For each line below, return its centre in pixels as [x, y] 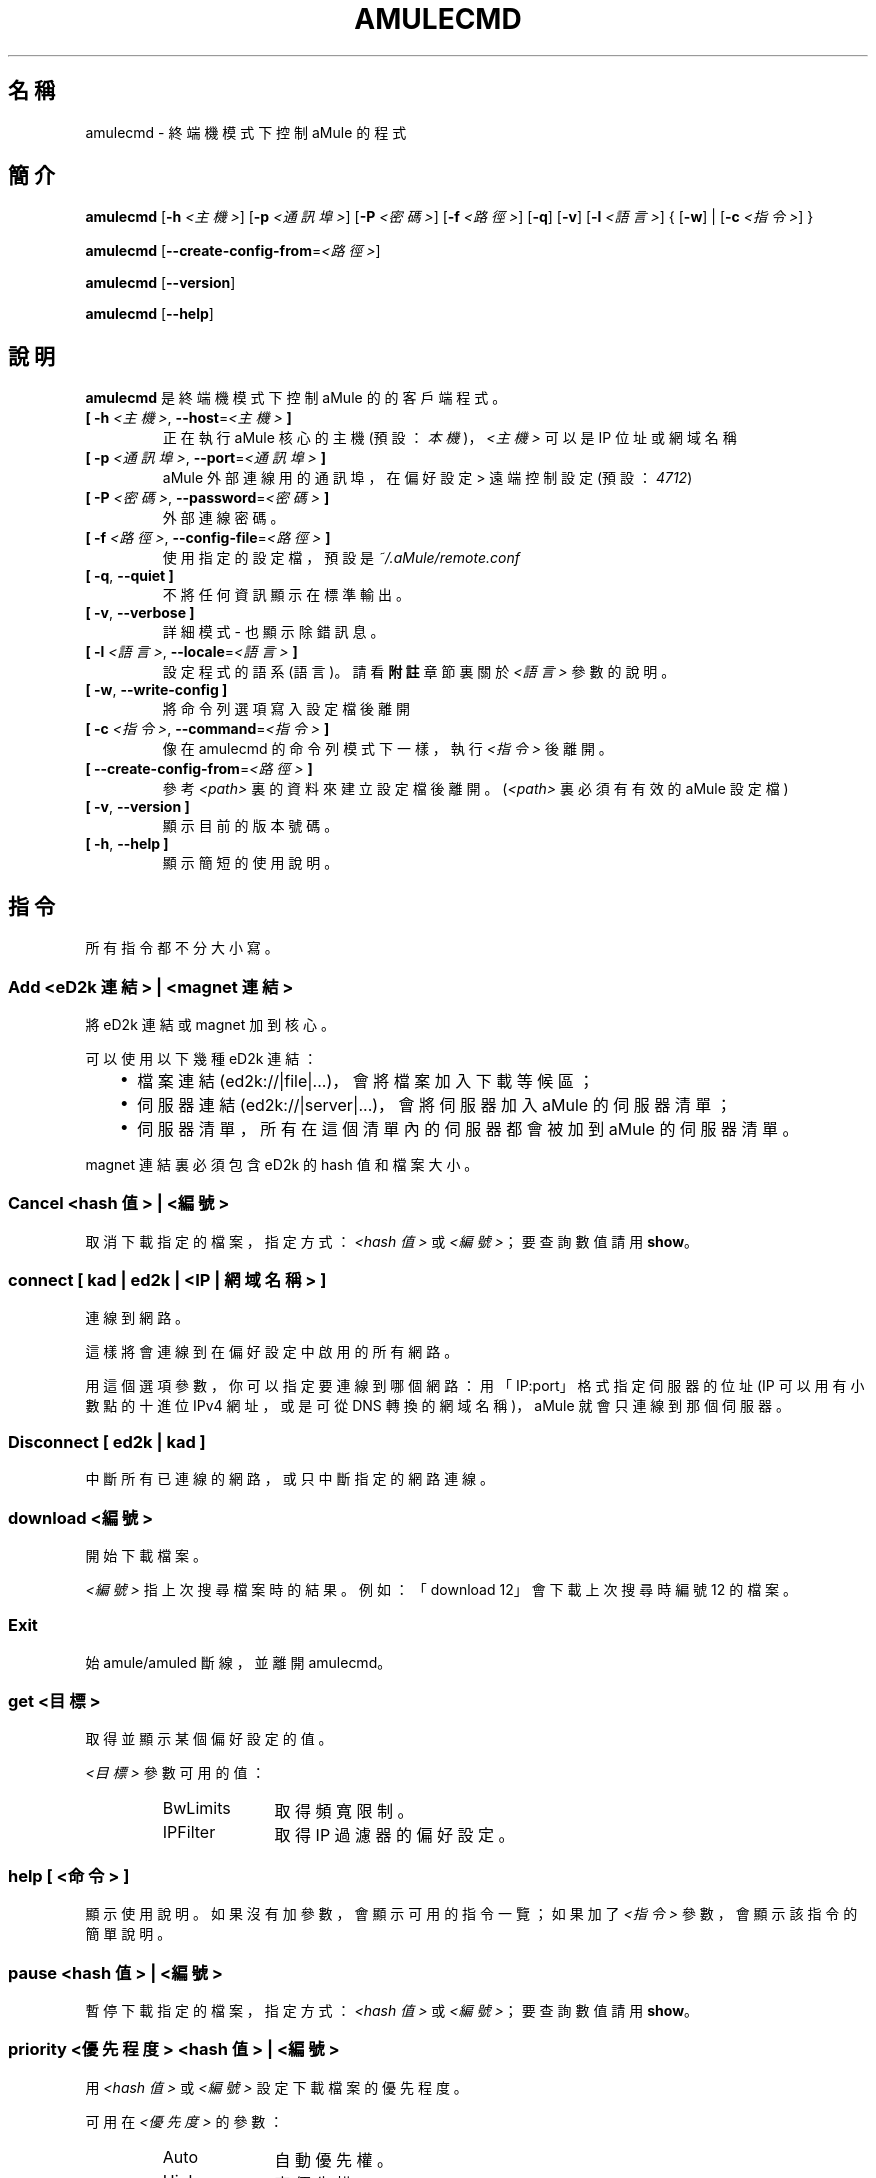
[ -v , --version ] [137, 807]
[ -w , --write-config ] [156, 690]
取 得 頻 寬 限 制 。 [344, 1811]
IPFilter [189, 1832]
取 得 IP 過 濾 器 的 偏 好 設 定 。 [394, 1835]
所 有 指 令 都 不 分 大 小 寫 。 [182, 948]
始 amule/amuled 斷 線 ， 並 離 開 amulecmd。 [238, 1662]
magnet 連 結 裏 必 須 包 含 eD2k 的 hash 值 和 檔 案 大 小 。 [282, 1164]
